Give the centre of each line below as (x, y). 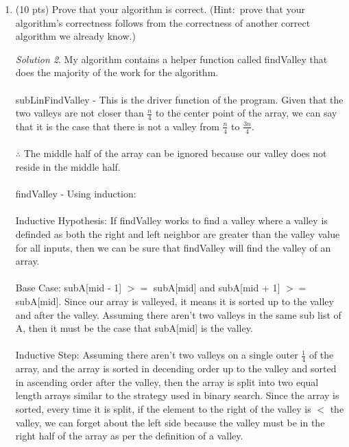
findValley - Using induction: (76, 194)
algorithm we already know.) (75, 36)
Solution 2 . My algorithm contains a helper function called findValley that (171, 59)
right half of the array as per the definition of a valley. (129, 436)
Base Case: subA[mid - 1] (69, 288)
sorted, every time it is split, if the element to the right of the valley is (163, 408)
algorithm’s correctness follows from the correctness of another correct (163, 22)
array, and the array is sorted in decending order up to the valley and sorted (176, 369)
